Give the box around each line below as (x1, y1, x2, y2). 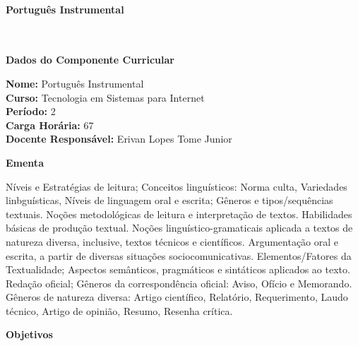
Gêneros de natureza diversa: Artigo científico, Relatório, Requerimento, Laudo (6, 290, 348, 304)
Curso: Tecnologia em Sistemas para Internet (6, 90, 205, 105)
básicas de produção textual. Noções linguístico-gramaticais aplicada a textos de (6, 220, 353, 235)
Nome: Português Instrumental (6, 76, 144, 90)
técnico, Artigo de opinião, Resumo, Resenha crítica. (6, 303, 233, 318)
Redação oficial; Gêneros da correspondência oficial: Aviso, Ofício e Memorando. (6, 275, 352, 290)
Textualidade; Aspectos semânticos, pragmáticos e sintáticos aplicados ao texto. (6, 262, 350, 277)
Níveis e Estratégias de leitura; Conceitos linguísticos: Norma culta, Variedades (6, 179, 347, 193)
